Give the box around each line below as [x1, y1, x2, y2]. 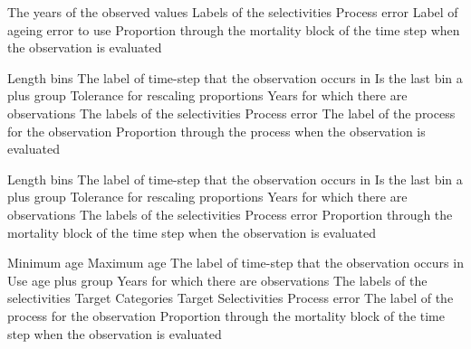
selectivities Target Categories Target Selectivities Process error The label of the [7, 288, 454, 307]
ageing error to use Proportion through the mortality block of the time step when [7, 20, 460, 39]
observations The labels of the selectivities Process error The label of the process [7, 103, 456, 122]
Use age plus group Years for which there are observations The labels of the [7, 270, 428, 289]
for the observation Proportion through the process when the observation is [7, 121, 426, 140]
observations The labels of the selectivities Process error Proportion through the [7, 204, 453, 223]
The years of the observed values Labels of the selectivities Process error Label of [7, 3, 458, 21]
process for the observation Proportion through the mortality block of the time [7, 306, 445, 325]
